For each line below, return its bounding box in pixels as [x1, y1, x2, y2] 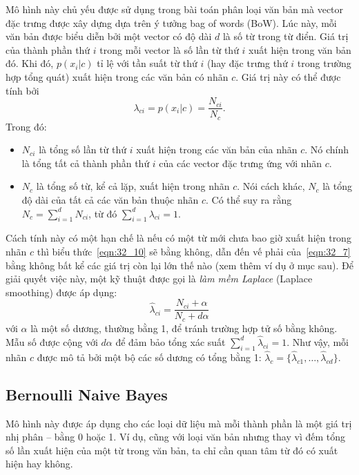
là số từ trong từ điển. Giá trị [222, 29, 349, 43]
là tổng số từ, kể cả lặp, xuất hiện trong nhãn [36, 179, 230, 193]
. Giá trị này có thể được [235, 69, 341, 84]
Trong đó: [6, 119, 47, 133]
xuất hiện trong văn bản [249, 42, 351, 57]
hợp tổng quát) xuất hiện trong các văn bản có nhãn [6, 69, 229, 84]
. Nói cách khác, [237, 179, 305, 193]
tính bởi [6, 83, 39, 97]
